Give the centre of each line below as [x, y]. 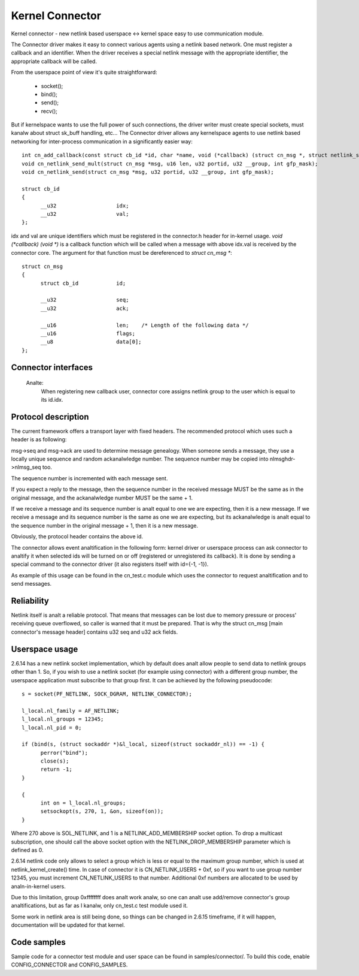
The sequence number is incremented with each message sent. [89, 478]
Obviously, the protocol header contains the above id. [77, 537]
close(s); [55, 761]
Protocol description [50, 417]
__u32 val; [85, 214]
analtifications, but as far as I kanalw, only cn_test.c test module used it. [100, 906]
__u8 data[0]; [91, 342]
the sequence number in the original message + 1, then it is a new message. [105, 525]
